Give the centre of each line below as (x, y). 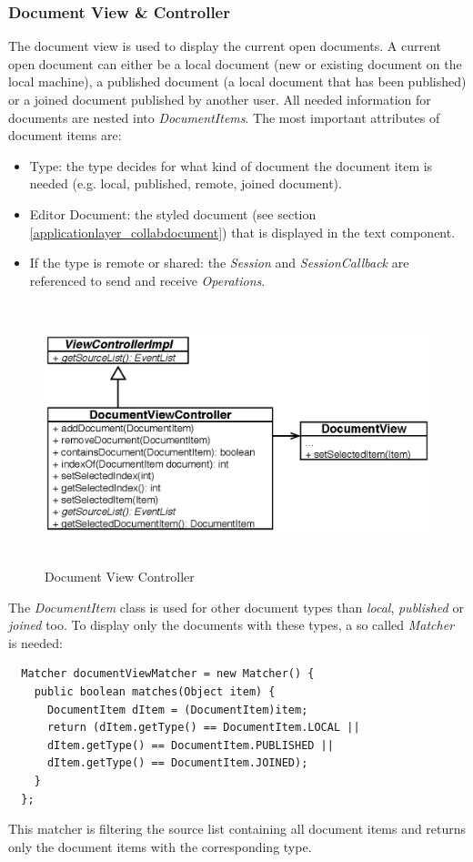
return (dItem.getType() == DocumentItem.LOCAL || (203, 728)
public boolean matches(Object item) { (155, 691)
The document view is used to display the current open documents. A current (225, 46)
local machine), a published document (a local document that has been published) (237, 81)
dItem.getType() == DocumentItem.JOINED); (177, 763)
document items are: (65, 135)
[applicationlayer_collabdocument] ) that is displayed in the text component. (242, 232)
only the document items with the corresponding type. (160, 846)
